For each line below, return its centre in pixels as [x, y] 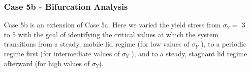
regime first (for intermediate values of [62, 53]
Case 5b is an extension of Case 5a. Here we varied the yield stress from [112, 25]
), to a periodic [224, 44]
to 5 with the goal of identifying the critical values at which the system [111, 34]
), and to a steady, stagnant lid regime [189, 53]
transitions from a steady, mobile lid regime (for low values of [97, 44]
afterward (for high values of [47, 63]
